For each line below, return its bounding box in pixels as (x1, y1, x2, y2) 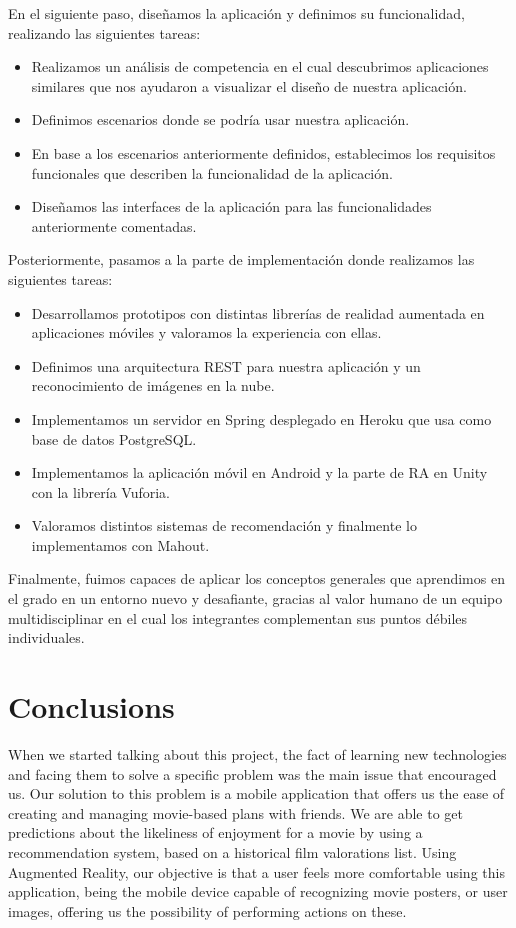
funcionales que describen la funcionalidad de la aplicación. (31, 162, 393, 183)
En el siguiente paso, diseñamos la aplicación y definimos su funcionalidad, (8, 3, 465, 23)
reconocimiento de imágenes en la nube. (31, 375, 275, 396)
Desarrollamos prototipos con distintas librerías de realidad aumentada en (31, 302, 485, 323)
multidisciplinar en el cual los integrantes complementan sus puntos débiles (8, 607, 468, 628)
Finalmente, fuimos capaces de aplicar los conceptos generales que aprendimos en (8, 568, 505, 589)
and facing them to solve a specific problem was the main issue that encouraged (8, 763, 497, 784)
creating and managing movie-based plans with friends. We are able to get (8, 802, 463, 823)
